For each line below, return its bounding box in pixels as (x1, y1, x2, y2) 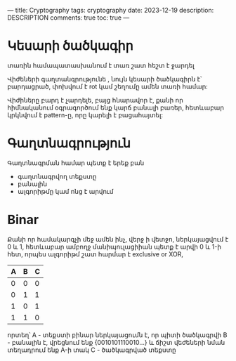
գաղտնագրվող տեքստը (17, 172, 97, 180)
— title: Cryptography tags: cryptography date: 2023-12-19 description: (7, 6, 214, 14)
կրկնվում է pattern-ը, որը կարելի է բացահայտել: (7, 110, 164, 119)
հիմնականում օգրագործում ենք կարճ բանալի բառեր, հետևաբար (7, 103, 225, 112)
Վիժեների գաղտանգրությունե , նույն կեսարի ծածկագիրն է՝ (7, 74, 202, 83)
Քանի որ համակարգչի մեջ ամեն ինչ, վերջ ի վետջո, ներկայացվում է (7, 235, 229, 243)
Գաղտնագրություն (7, 136, 131, 152)
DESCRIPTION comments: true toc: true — (7, 13, 130, 22)
